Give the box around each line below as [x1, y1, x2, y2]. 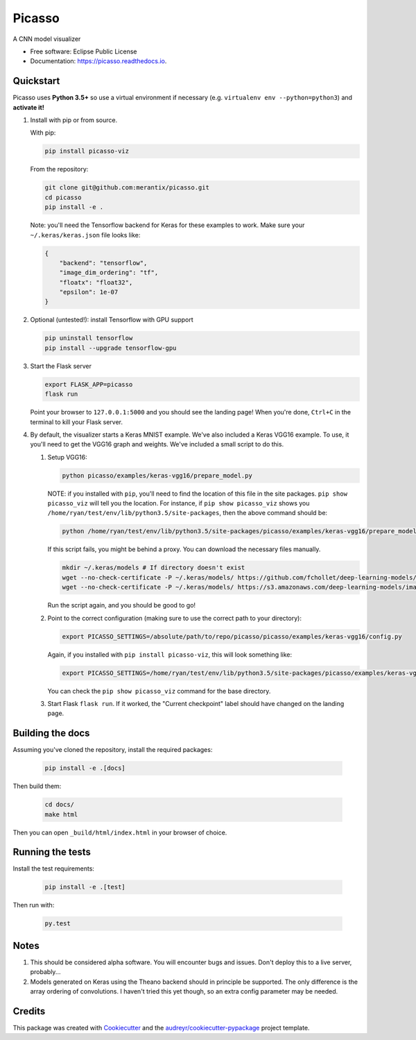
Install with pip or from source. [30, 116, 118, 124]
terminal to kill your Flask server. [30, 417, 123, 426]
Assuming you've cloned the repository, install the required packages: [12, 746, 213, 754]
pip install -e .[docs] [44, 764, 126, 772]
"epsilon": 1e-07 [59, 288, 119, 296]
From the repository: [30, 165, 89, 174]
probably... [30, 968, 61, 976]
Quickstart [12, 75, 60, 87]
